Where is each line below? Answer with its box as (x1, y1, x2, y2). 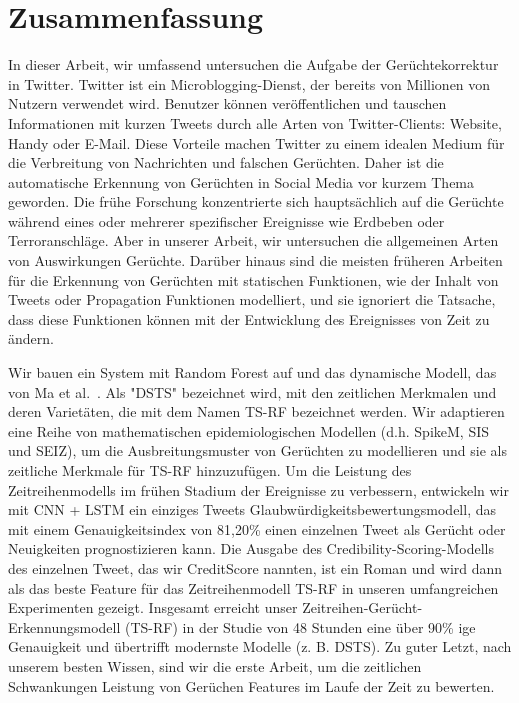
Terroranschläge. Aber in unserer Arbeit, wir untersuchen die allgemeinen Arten (8, 230, 499, 251)
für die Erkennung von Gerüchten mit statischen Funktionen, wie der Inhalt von (8, 269, 499, 290)
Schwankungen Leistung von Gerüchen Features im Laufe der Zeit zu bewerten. (8, 675, 495, 696)
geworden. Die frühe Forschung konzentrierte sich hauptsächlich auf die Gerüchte (8, 191, 504, 212)
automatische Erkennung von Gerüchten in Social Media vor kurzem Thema (8, 171, 475, 192)
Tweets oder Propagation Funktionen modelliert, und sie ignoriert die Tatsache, (8, 289, 496, 310)
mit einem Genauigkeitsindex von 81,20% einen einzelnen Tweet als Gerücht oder (8, 518, 506, 539)
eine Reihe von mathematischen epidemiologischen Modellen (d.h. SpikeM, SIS (8, 420, 490, 441)
